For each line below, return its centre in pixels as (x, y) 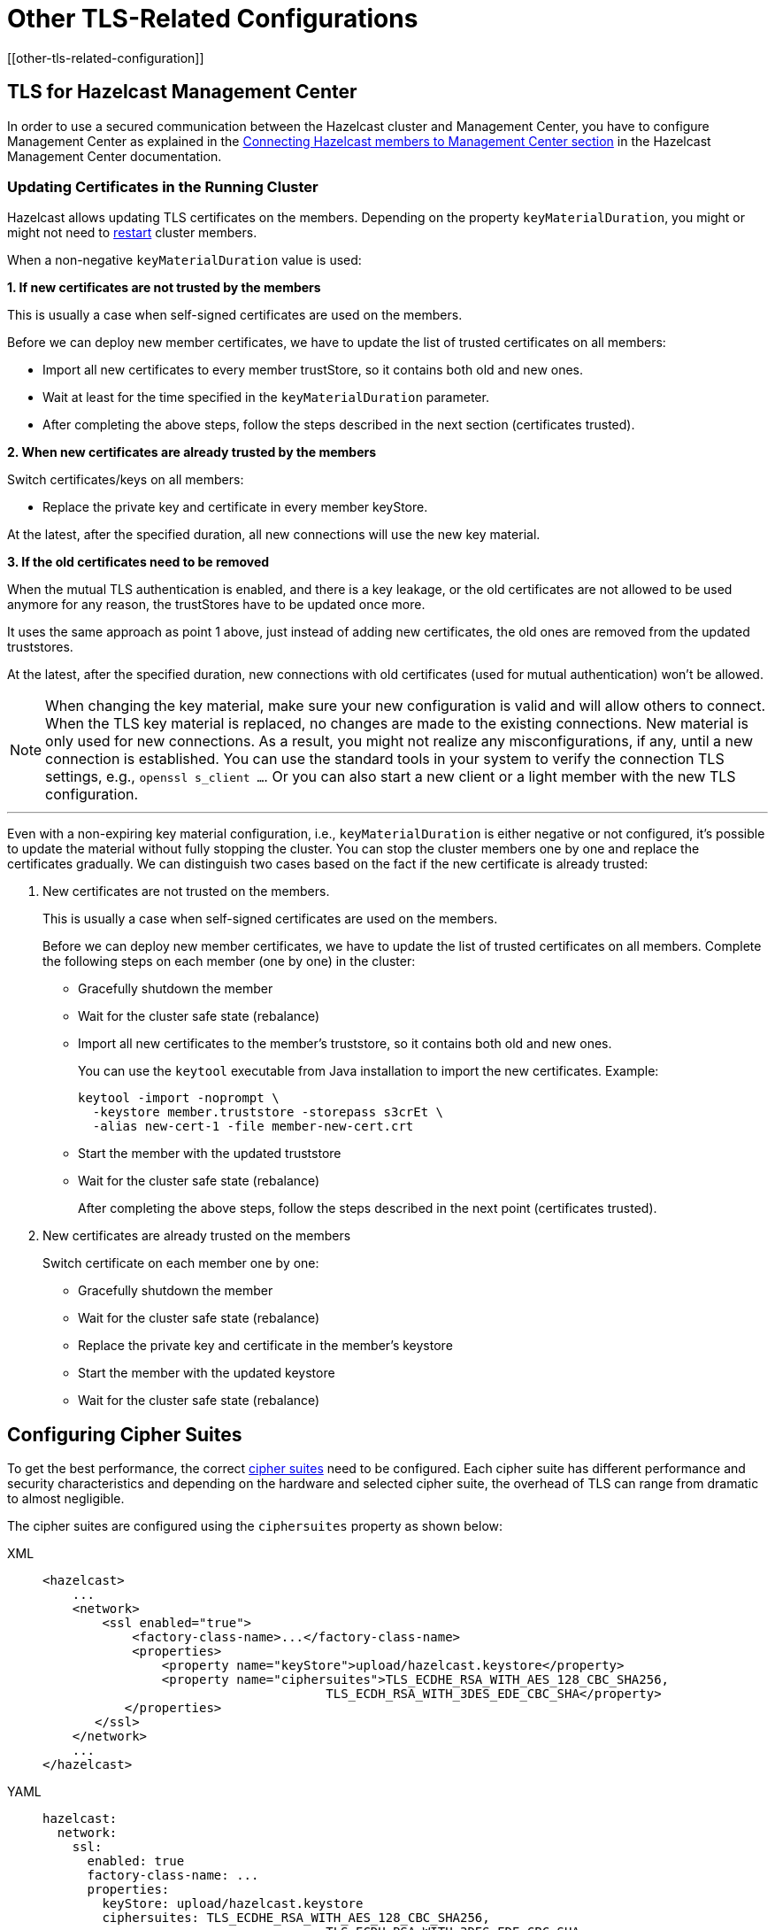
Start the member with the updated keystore (207, 1373)
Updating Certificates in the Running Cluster (163, 186)
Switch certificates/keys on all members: (126, 480)
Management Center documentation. (115, 156)
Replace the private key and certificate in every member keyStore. (235, 507)
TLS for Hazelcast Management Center (182, 92)
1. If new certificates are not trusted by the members (164, 288)
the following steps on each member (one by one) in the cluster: (229, 961)
